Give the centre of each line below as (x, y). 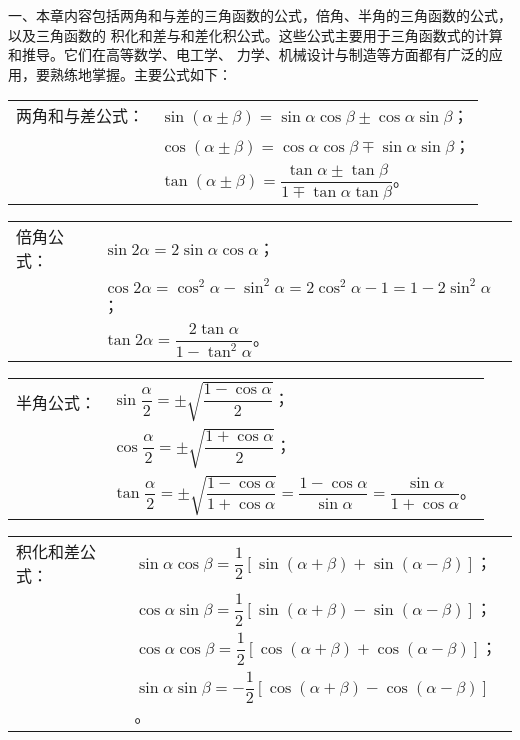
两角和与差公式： (80, 116)
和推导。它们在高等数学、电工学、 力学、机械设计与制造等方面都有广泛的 (248, 54)
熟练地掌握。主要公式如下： (140, 73)
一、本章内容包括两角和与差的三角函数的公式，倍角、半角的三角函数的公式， (260, 15)
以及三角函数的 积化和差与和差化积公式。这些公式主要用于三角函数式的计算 (255, 34)
